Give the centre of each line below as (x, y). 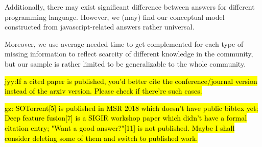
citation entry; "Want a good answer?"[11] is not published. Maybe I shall (120, 127)
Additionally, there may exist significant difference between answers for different (130, 7)
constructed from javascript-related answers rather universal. (100, 27)
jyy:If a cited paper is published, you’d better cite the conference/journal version (131, 81)
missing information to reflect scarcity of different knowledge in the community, (129, 54)
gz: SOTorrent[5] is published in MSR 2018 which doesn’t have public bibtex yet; (132, 108)
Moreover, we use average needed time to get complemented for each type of (124, 43)
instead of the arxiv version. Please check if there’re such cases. (103, 91)
